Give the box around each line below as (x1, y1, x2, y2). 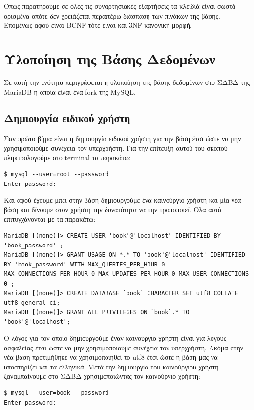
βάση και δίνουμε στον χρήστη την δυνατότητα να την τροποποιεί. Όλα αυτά (4, 204, 222, 214)
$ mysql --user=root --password (4, 171, 109, 178)
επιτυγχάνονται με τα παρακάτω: (4, 214, 96, 224)
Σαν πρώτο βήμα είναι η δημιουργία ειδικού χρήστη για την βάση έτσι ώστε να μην (4, 133, 241, 143)
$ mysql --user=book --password (4, 389, 109, 396)
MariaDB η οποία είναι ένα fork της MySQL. (4, 86, 136, 97)
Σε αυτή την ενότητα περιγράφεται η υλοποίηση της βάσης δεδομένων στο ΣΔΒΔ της (4, 77, 250, 87)
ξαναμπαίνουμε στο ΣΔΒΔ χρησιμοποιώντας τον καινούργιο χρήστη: (4, 371, 200, 381)
